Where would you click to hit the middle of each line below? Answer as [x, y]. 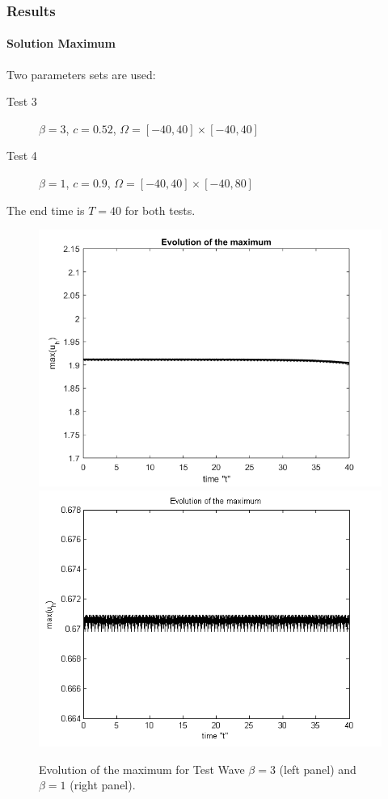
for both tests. [160, 210]
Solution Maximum [61, 43]
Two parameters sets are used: [81, 74]
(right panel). [103, 785]
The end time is [46, 210]
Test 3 [22, 101]
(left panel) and [318, 769]
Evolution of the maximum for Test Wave [142, 769]
